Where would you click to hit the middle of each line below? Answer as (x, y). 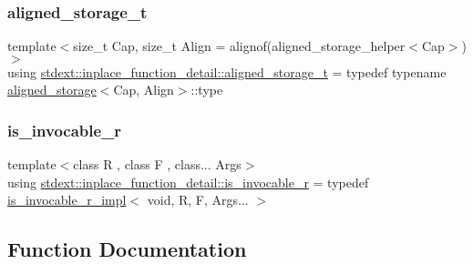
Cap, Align (144, 90)
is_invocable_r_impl (67, 200)
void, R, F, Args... (198, 200)
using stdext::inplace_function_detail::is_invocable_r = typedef (188, 182)
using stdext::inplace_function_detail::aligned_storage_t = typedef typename (227, 71)
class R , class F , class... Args (157, 164)
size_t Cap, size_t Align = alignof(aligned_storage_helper (239, 46)
